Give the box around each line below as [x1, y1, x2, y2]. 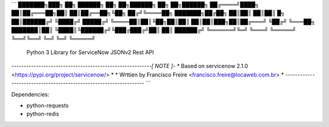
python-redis [26, 110, 59, 118]
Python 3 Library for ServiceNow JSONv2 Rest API [26, 49, 154, 56]
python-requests [26, 101, 69, 109]
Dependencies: [11, 91, 50, 98]
